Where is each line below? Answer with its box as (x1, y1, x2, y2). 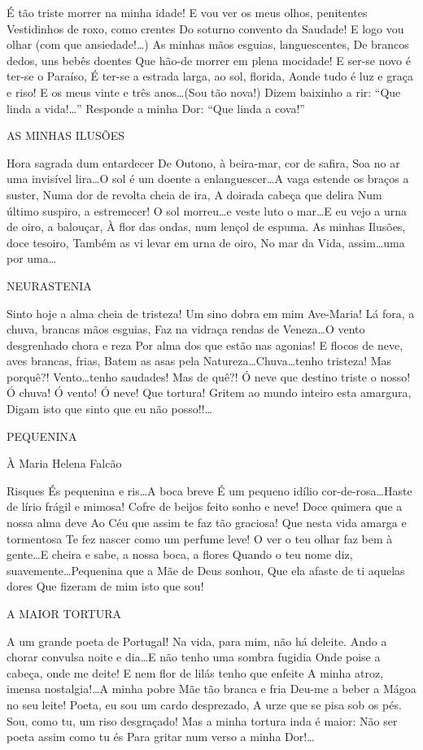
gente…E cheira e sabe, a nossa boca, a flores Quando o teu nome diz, (7, 546, 353, 563)
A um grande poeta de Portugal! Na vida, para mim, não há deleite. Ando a (7, 632, 387, 649)
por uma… (7, 250, 57, 267)
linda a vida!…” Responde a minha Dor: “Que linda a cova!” (7, 99, 305, 116)
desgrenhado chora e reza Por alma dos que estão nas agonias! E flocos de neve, (7, 336, 403, 353)
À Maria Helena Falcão (7, 455, 122, 472)
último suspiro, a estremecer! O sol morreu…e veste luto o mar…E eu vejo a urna (7, 202, 408, 219)
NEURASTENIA (7, 277, 92, 294)
